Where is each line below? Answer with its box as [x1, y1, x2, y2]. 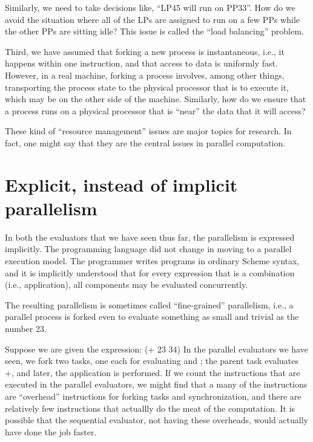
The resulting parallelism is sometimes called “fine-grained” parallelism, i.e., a [5, 298, 294, 311]
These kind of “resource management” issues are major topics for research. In [5, 125, 292, 137]
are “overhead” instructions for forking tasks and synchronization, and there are [5, 389, 301, 402]
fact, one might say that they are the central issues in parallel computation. [5, 136, 286, 149]
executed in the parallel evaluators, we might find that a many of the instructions [5, 378, 308, 391]
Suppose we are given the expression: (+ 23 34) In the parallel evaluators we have [5, 342, 308, 355]
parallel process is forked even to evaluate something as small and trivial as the [5, 310, 299, 323]
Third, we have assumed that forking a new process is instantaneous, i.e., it [5, 45, 285, 57]
